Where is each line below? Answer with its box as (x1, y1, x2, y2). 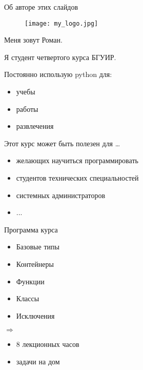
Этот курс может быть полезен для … (4, 138, 120, 148)
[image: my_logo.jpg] (25, 20, 98, 27)
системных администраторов (16, 189, 106, 200)
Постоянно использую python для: (4, 69, 112, 80)
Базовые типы (16, 241, 59, 252)
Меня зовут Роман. (4, 34, 63, 45)
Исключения (16, 310, 55, 321)
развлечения (16, 121, 54, 131)
